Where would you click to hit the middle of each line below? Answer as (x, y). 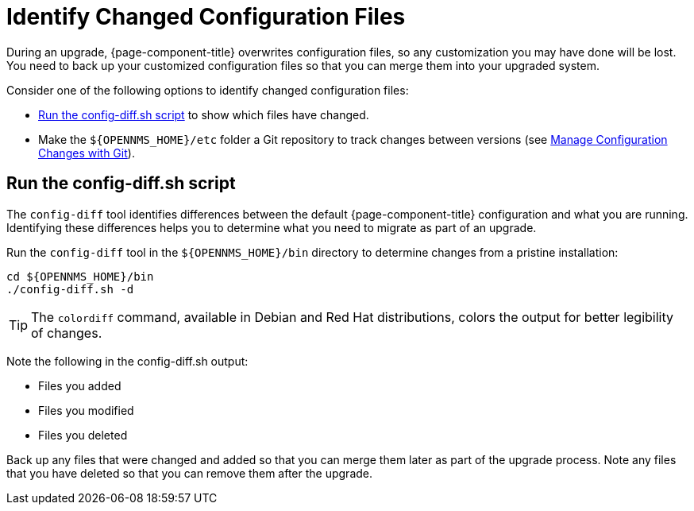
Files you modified (86, 410)
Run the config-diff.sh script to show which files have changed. (204, 114)
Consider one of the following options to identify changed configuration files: (208, 90)
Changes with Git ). (87, 153)
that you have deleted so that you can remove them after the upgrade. (190, 473)
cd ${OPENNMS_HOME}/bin (80, 276)
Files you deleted (83, 435)
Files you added (80, 385)
